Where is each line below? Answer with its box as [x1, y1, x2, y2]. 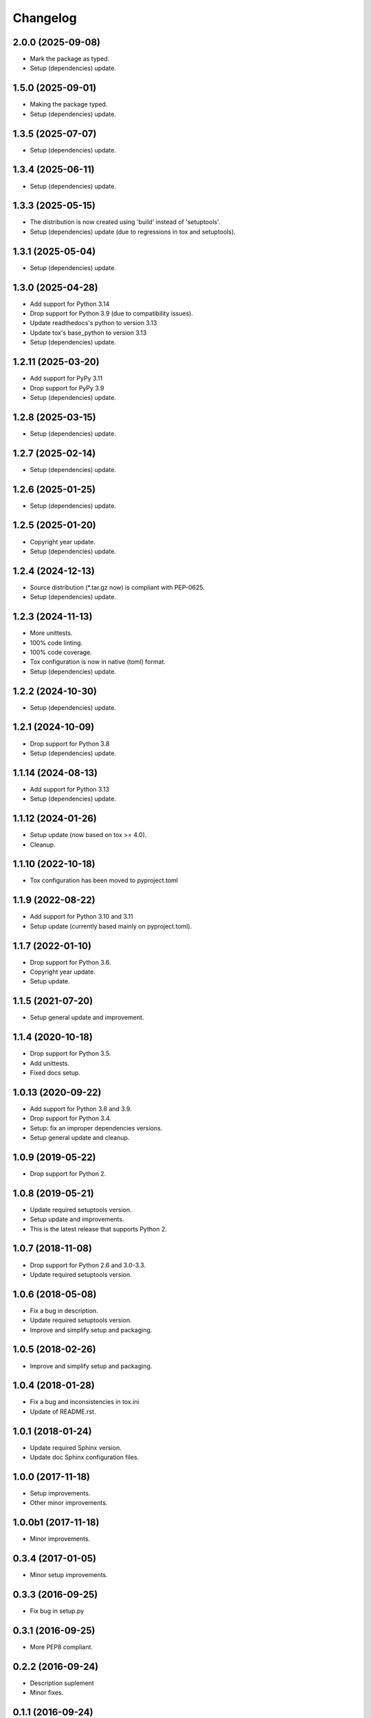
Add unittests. [30, 1059, 70, 1067]
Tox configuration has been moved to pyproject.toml [30, 876, 179, 884]
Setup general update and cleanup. [30, 1134, 130, 1142]
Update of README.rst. [30, 1407, 96, 1416]
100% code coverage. [30, 648, 92, 656]
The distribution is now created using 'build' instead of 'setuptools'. [30, 218, 221, 226]
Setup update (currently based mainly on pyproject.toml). [30, 922, 192, 930]
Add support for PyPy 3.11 [30, 375, 103, 383]
